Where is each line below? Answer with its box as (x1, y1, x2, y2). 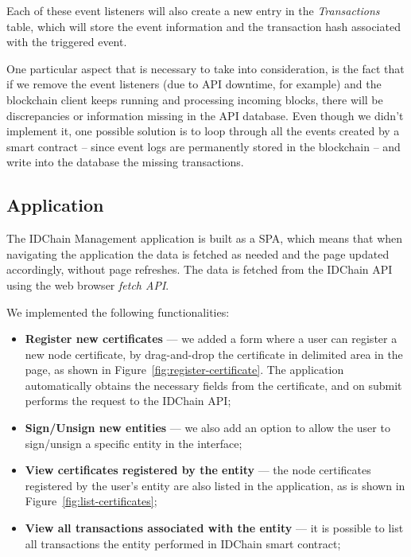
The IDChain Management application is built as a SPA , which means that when (6, 230, 403, 247)
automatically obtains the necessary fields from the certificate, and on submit (25, 376, 402, 393)
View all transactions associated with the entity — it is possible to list (25, 520, 404, 536)
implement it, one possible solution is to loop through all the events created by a (6, 123, 400, 139)
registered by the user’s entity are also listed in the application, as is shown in (25, 477, 405, 493)
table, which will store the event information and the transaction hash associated (6, 18, 401, 34)
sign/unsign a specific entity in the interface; (25, 434, 242, 451)
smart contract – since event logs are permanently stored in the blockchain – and (6, 138, 401, 154)
